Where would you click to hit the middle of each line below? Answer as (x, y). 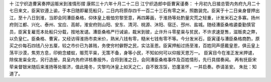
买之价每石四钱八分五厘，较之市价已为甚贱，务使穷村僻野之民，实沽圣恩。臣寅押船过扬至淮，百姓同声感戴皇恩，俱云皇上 (134, 45)
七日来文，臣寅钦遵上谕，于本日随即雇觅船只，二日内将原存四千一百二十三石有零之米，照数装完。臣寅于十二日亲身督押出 (134, 10)
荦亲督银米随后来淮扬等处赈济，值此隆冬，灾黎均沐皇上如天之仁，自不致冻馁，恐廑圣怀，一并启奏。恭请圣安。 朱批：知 (133, 66)
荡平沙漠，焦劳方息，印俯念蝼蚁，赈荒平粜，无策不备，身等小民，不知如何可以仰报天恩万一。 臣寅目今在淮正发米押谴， (133, 52)
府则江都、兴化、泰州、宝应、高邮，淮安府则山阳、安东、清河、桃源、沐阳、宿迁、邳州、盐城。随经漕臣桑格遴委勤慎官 (132, 24)
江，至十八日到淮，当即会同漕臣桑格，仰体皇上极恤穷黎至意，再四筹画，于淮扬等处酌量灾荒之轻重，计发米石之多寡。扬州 (134, 17)
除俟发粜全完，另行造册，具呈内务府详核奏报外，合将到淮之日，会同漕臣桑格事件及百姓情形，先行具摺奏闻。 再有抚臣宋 (133, 59)
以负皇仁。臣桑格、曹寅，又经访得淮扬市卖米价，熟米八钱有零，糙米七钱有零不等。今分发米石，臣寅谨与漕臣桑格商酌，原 (134, 38)
